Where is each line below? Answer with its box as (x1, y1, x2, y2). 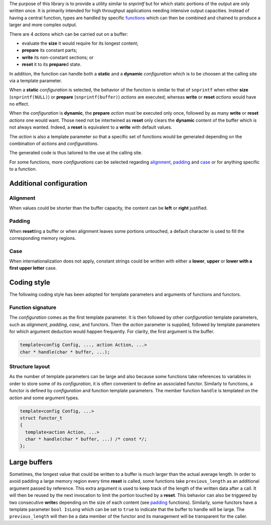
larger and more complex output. (9, 22, 77, 28)
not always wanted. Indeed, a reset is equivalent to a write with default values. (9, 124, 173, 130)
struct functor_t (20, 415, 63, 421)
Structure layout (9, 363, 50, 370)
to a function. (9, 166, 37, 172)
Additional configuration (9, 179, 88, 188)
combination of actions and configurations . (9, 141, 99, 147)
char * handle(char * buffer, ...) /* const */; (25, 436, 148, 442)
